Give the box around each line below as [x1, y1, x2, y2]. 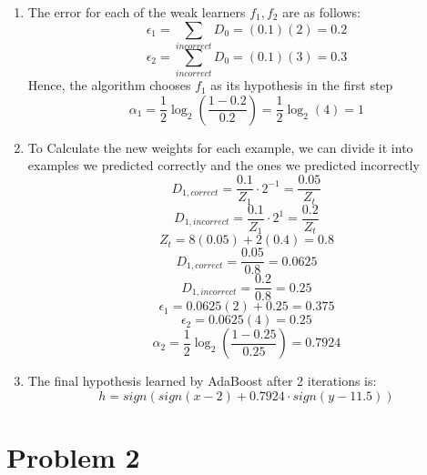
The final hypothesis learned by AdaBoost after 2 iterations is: [27, 371, 377, 390]
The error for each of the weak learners [27, 3, 246, 21]
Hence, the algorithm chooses [27, 76, 191, 95]
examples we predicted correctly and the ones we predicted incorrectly [27, 156, 420, 175]
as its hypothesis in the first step [210, 76, 393, 95]
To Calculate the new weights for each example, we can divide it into [27, 137, 413, 157]
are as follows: [282, 3, 361, 21]
